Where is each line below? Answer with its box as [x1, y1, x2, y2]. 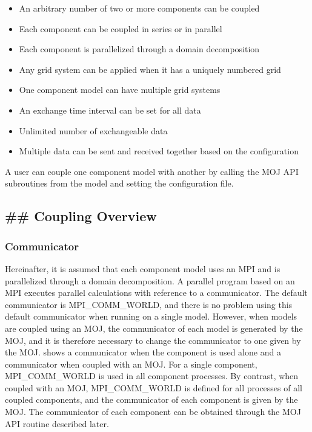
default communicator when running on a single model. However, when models [5, 310, 297, 323]
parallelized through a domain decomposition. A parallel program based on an [5, 274, 295, 287]
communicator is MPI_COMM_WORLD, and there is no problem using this [5, 298, 293, 310]
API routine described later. [5, 417, 109, 430]
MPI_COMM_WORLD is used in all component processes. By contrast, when [5, 369, 299, 382]
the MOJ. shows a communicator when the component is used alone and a [5, 346, 281, 358]
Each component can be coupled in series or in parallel [19, 22, 222, 35]
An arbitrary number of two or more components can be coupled [19, 2, 260, 14]
